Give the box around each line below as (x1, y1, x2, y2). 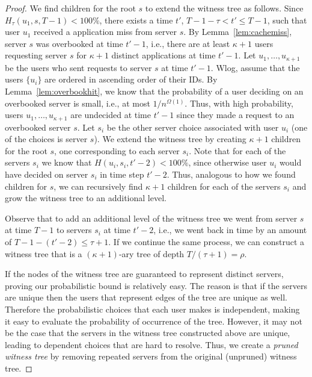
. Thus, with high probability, (185, 96, 293, 109)
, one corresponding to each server (54, 144, 180, 157)
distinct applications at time (111, 49, 216, 61)
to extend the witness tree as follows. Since (145, 2, 304, 14)
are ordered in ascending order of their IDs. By (44, 73, 218, 86)
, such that (267, 13, 307, 26)
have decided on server (5, 168, 88, 181)
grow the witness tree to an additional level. (5, 192, 167, 204)
